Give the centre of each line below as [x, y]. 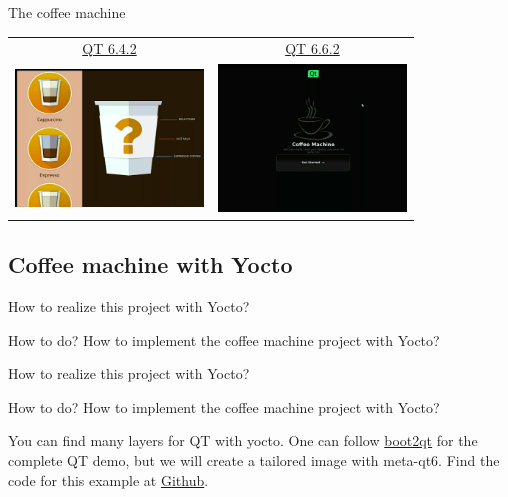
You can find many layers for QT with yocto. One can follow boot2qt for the [243, 440]
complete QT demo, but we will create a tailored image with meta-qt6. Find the [254, 460]
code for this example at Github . [108, 479]
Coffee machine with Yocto [150, 264]
